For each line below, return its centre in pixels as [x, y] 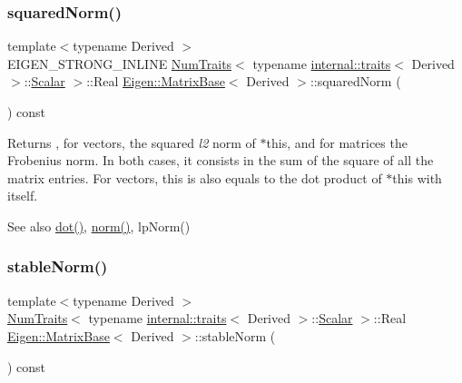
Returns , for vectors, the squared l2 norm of [132, 142]
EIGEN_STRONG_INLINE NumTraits [120, 63]
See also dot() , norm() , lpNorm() [99, 226]
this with [417, 177]
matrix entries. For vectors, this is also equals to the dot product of [195, 177]
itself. [23, 196]
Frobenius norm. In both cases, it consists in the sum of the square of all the [221, 160]
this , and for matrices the [337, 142]
